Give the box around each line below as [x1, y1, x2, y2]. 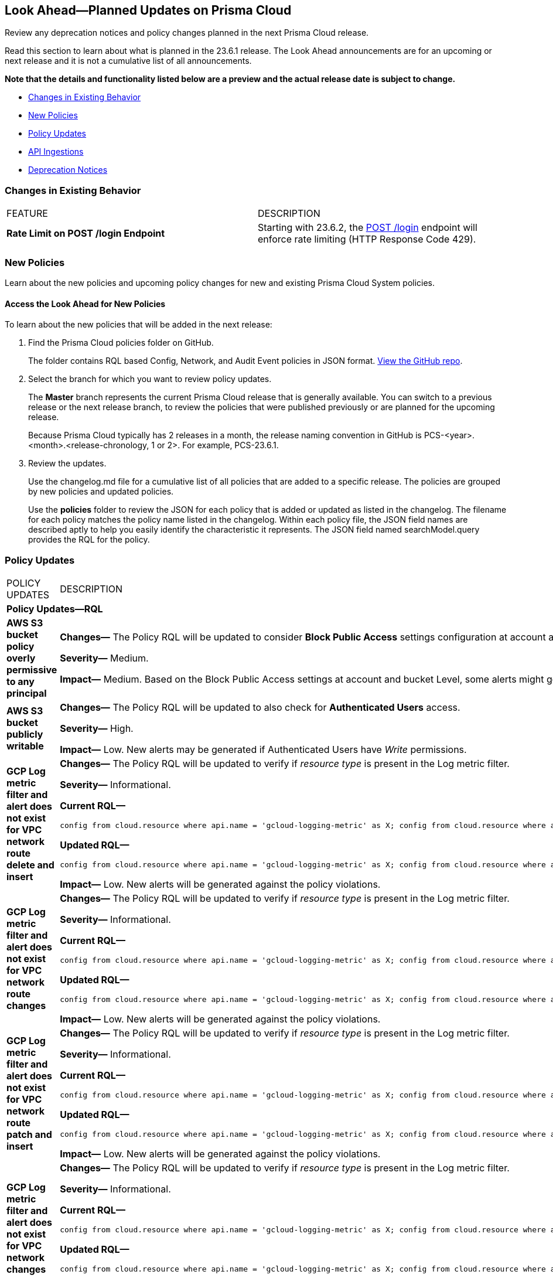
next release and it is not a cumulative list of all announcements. [5, 56, 252, 66]
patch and [6, 1128, 52, 1140]
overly [6, 652, 36, 664]
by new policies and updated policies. [28, 486, 174, 497]
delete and [6, 858, 54, 871]
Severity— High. [60, 722, 134, 734]
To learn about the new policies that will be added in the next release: [5, 319, 272, 330]
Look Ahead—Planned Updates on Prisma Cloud [5, 3, 292, 18]
